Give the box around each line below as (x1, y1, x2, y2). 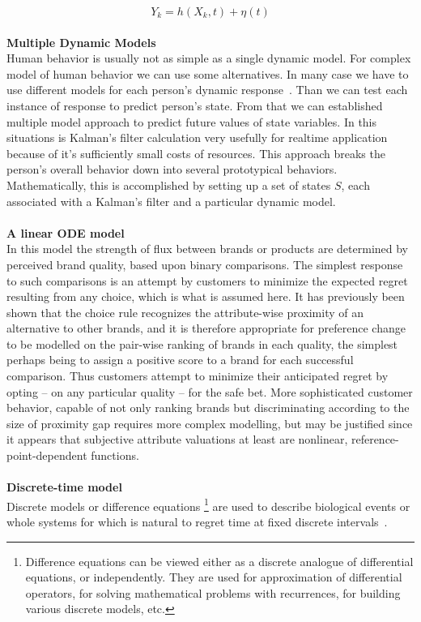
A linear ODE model (6, 224, 125, 241)
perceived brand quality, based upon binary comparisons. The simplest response (6, 255, 403, 272)
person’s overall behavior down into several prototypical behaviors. (6, 161, 338, 178)
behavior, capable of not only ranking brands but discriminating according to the (6, 399, 410, 416)
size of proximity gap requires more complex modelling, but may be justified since (6, 414, 413, 431)
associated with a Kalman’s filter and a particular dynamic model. (6, 192, 336, 209)
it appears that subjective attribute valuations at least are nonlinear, (6, 431, 348, 448)
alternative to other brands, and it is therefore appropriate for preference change (6, 320, 406, 337)
